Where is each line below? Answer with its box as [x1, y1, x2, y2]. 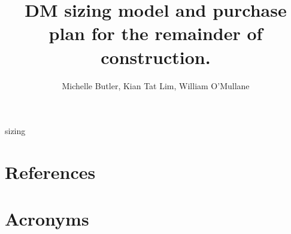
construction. [101, 44, 211, 69]
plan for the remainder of [48, 21, 263, 45]
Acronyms [5, 206, 89, 231]
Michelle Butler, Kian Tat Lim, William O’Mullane [62, 79, 250, 92]
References [5, 159, 96, 184]
